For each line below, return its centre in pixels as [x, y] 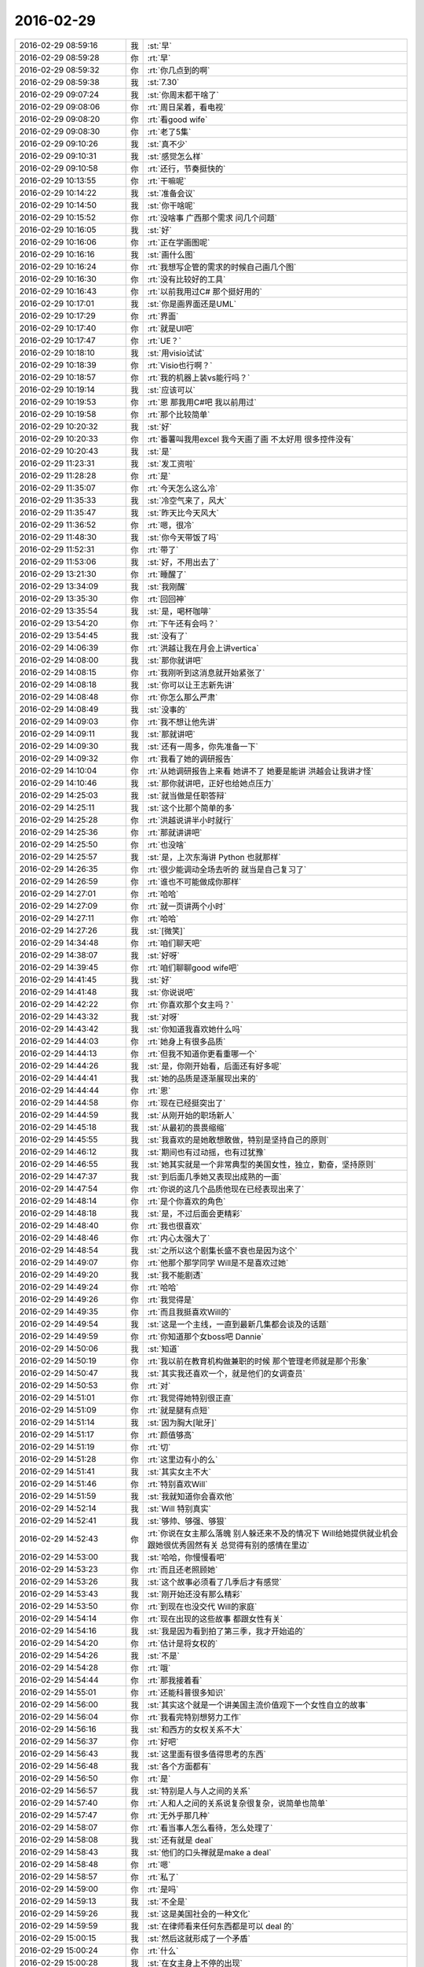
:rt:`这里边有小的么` [183, 1460]
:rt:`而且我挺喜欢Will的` [189, 1312]
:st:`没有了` [167, 636]
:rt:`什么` [163, 1950]
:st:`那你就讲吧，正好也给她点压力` [210, 783]
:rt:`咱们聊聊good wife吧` [193, 968]
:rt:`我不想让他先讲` [183, 721]
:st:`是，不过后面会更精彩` [195, 1213]
